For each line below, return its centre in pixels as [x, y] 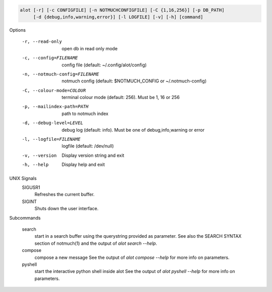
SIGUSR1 [31, 187]
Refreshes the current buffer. [65, 194]
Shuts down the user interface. [66, 209]
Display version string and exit [93, 155]
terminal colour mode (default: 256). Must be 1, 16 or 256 [121, 98]
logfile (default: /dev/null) [88, 146]
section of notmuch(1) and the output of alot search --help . [96, 243]
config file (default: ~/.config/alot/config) [104, 65]
